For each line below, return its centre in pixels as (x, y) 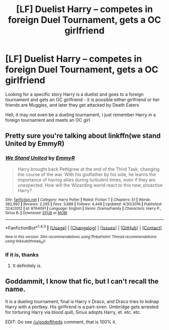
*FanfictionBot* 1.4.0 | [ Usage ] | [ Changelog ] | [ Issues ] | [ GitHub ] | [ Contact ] (83, 227)
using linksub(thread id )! (25, 242)
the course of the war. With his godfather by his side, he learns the (87, 174)
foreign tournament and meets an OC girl (48, 120)
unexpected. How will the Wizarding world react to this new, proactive (90, 185)
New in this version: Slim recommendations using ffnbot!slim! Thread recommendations (81, 237)
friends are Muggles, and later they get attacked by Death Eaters (72, 105)
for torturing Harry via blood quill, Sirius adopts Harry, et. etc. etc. (73, 312)
